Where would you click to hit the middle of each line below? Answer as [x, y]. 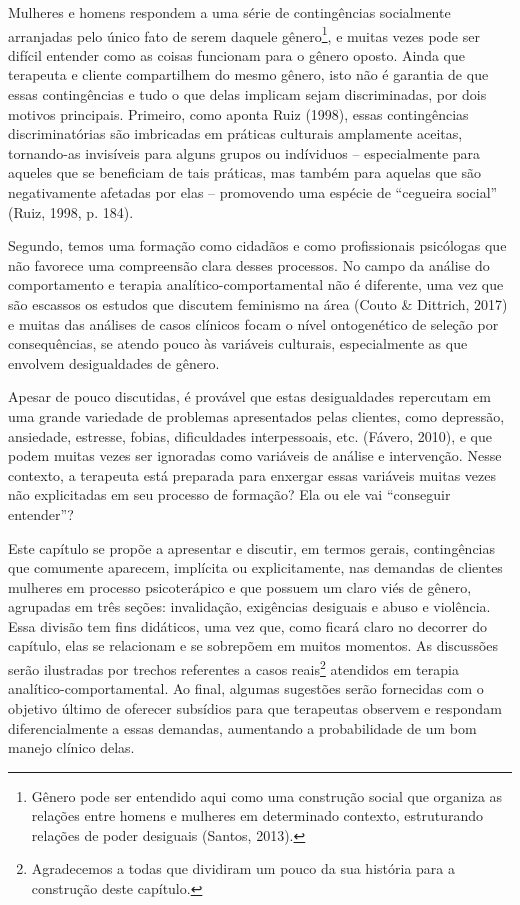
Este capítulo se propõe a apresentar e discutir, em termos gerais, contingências [252, 547]
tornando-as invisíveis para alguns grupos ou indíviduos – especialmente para [244, 152]
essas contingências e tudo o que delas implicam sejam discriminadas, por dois [247, 94]
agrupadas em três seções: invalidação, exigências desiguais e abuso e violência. [249, 606]
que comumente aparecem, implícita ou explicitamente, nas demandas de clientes [255, 567]
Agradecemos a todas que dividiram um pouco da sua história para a [243, 868]
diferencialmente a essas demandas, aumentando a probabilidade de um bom [242, 727]
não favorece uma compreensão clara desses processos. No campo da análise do [249, 264]
